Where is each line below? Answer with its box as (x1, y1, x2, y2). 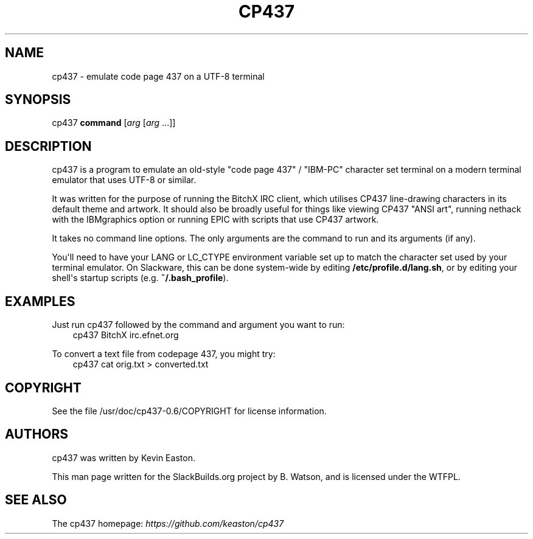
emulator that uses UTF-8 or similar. (52, 175, 197, 186)
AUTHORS (5, 426, 69, 442)
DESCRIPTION (5, 138, 92, 154)
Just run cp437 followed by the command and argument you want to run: (52, 319, 345, 330)
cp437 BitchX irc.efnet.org (72, 330, 179, 341)
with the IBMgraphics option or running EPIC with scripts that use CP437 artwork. (52, 214, 379, 225)
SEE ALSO (5, 492, 67, 508)
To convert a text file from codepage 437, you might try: (52, 349, 276, 360)
